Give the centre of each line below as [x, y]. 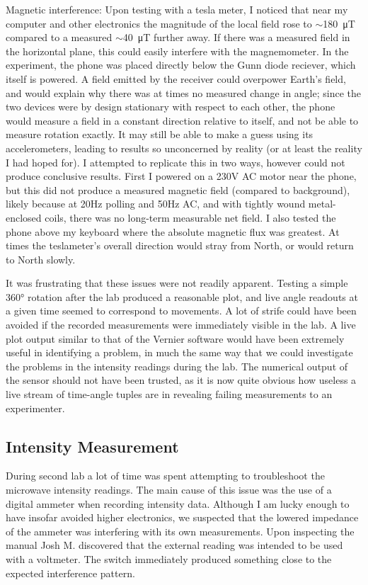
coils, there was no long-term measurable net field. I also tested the [190, 217]
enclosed [24, 217]
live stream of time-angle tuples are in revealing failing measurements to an [169, 394]
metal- [322, 204]
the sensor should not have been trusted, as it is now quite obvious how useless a [181, 380]
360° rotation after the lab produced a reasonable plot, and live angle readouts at [182, 296]
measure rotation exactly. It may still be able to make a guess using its [160, 134]
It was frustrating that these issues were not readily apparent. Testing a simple [177, 283]
